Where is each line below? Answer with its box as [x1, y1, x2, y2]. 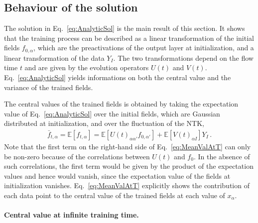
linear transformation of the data [4, 52, 105, 63]
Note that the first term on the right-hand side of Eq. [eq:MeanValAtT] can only [4, 141, 251, 152]
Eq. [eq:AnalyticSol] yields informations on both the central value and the [4, 72, 231, 83]
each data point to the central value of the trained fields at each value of [4, 190, 225, 200]
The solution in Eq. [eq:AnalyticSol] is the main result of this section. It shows [4, 23, 245, 33]
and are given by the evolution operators [24, 62, 149, 73]
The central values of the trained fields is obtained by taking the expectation [4, 99, 239, 109]
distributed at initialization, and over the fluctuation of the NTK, [4, 118, 204, 128]
